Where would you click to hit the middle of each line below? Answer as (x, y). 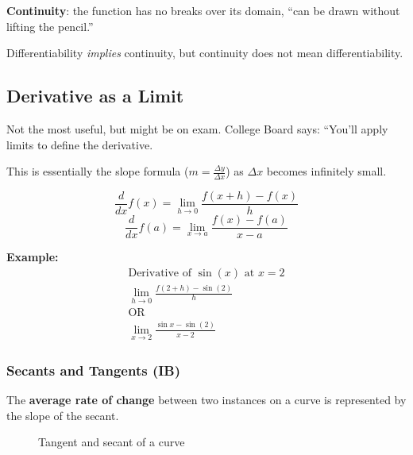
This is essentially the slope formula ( (98, 171)
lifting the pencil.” (50, 26)
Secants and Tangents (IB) (94, 370)
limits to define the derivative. (80, 144)
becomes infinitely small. (326, 171)
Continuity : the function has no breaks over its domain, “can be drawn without (203, 10)
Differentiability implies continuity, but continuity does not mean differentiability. (205, 53)
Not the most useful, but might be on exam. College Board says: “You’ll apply (197, 128)
